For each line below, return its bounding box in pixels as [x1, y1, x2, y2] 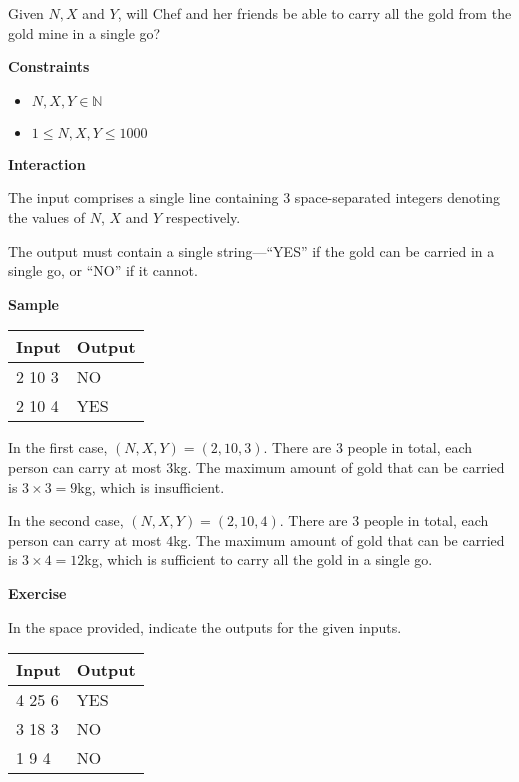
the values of [8, 206, 86, 227]
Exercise [8, 582, 67, 603]
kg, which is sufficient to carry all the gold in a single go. [84, 549, 433, 570]
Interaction [8, 153, 86, 174]
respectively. [165, 206, 241, 227]
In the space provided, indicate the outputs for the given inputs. [8, 616, 402, 637]
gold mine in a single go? [8, 22, 161, 43]
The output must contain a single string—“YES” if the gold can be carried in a [8, 240, 495, 261]
